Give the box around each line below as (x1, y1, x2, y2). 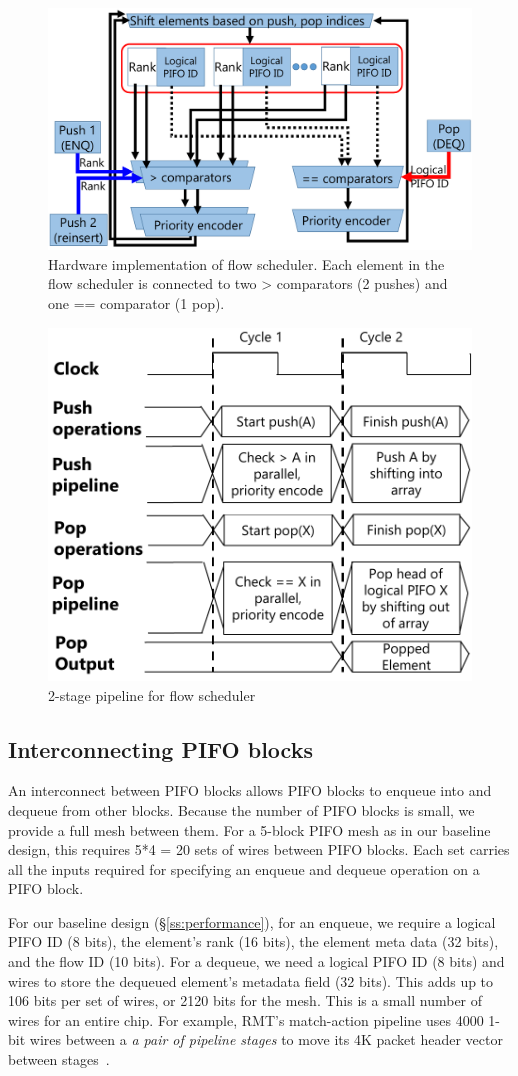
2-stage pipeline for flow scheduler (48, 684, 256, 705)
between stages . (8, 1049, 110, 1070)
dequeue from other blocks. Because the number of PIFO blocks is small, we (8, 799, 475, 820)
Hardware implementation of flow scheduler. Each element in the (48, 253, 445, 274)
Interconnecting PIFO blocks (8, 733, 313, 764)
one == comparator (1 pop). (48, 293, 225, 313)
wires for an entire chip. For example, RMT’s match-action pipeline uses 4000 (8, 1009, 484, 1030)
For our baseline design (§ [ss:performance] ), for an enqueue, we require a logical (8, 911, 496, 932)
